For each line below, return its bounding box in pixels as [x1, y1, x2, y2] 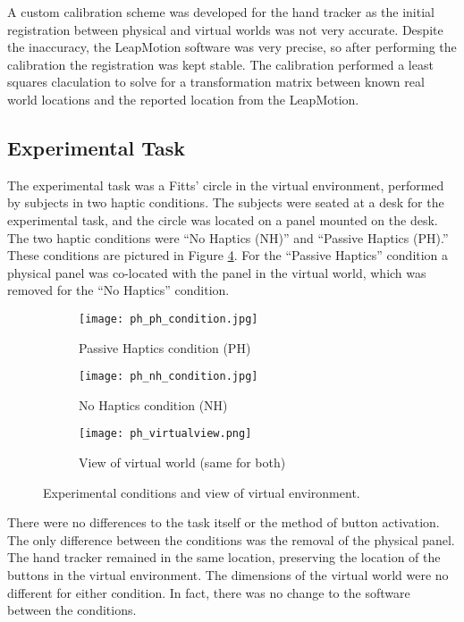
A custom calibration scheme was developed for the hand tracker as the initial [7, 3, 434, 21]
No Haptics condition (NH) [79, 395, 228, 414]
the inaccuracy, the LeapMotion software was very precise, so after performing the [7, 38, 457, 56]
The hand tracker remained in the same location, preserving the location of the [7, 548, 441, 567]
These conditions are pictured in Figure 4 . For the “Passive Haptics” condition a [7, 246, 449, 265]
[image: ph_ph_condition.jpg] [79, 312, 258, 325]
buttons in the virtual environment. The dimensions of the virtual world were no [7, 566, 449, 584]
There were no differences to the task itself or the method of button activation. [7, 513, 440, 532]
